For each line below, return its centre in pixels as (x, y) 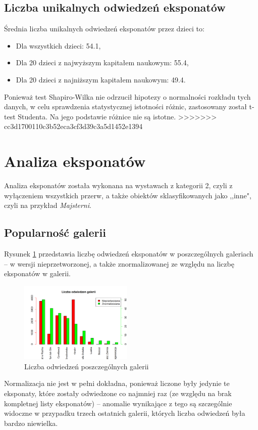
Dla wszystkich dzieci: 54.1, (58, 45)
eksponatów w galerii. (37, 273)
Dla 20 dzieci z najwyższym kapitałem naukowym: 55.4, (102, 62)
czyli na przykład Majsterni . (48, 205)
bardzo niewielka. (31, 423)
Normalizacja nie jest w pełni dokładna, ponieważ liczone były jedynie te (117, 383)
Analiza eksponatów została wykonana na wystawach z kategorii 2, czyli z (118, 185)
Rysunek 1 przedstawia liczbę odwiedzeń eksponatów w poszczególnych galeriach (129, 254)
